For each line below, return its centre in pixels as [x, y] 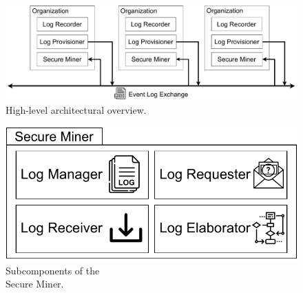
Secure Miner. [35, 284]
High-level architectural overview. [76, 110]
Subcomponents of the [53, 270]
